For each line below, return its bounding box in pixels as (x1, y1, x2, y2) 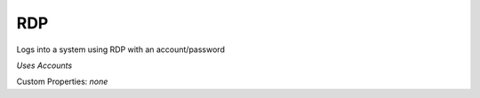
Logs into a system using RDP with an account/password (16, 44, 226, 55)
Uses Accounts (16, 60, 73, 71)
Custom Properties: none (16, 76, 108, 87)
